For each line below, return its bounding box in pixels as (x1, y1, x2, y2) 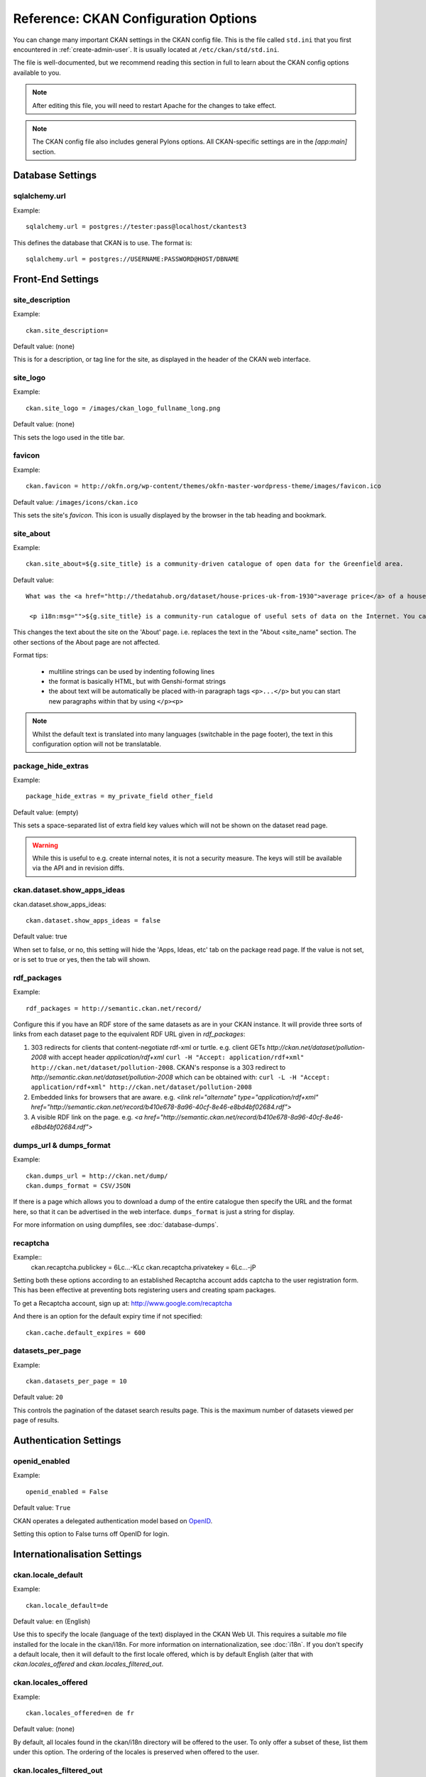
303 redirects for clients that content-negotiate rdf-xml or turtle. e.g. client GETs (31, 1043, 266, 1051)
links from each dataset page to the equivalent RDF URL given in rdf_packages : (13, 1030, 246, 1038)
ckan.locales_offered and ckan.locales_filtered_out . (13, 1660, 164, 1668)
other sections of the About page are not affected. (13, 638, 160, 646)
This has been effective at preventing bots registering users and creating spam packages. (13, 1286, 276, 1294)
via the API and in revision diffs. (32, 864, 125, 872)
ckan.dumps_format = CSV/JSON (26, 1181, 131, 1190)
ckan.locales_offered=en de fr (26, 1709, 135, 1717)
